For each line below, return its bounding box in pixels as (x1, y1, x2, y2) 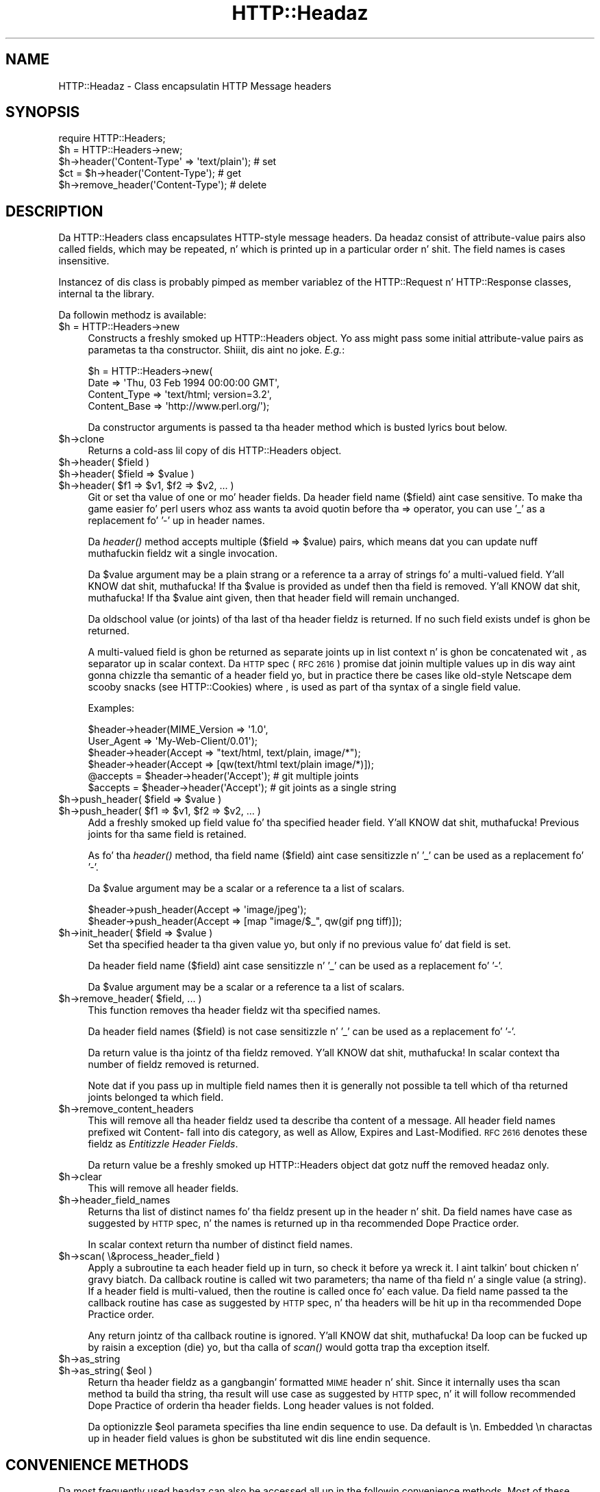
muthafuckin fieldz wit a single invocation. (88, 547, 278, 560)
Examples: (88, 702, 135, 714)
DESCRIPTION (5, 202, 103, 220)
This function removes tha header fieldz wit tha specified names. (88, 1004, 381, 1017)
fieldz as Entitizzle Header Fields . (88, 1138, 238, 1150)
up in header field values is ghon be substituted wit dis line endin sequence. (88, 1432, 431, 1445)
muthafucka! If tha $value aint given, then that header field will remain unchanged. (88, 592, 460, 604)
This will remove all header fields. (88, 1182, 239, 1195)
